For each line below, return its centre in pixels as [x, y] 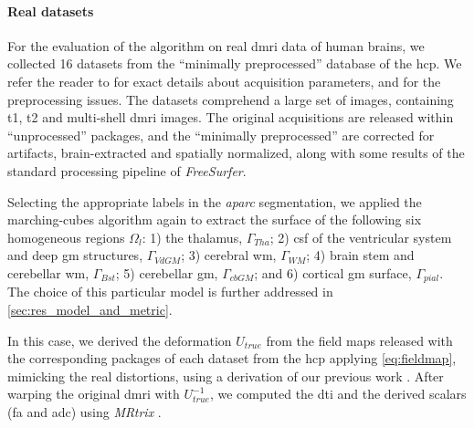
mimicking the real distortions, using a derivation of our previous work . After [226, 376]
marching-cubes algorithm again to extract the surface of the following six [215, 219]
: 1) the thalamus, [192, 237]
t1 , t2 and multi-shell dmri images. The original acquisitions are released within [231, 117]
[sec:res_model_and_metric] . [90, 309]
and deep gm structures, [75, 255]
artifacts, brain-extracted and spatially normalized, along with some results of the [236, 153]
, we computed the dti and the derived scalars [338, 394]
